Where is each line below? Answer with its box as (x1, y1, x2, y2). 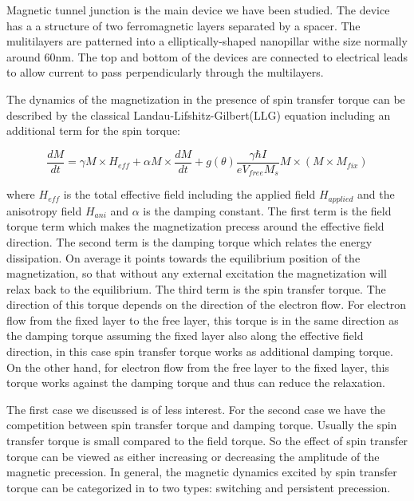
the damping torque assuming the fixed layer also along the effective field (6, 327, 364, 344)
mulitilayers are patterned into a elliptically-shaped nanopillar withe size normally (6, 33, 408, 49)
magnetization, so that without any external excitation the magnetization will (6, 265, 387, 282)
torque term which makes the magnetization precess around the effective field (6, 218, 384, 235)
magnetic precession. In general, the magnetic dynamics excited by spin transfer (6, 464, 397, 480)
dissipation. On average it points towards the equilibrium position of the (6, 249, 361, 266)
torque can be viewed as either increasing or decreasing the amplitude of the (6, 448, 380, 464)
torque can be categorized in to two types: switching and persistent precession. (6, 479, 391, 495)
